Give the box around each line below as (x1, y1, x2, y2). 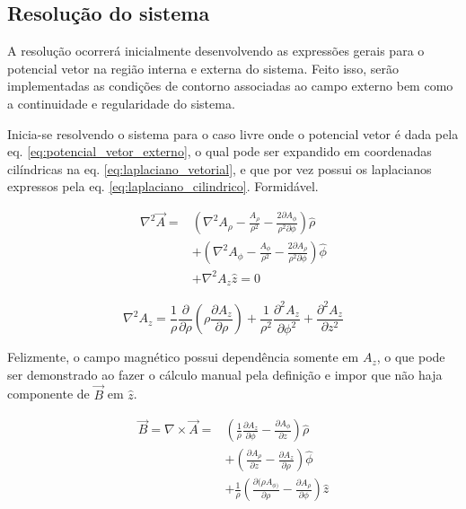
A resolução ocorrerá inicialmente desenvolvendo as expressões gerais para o (7, 41, 425, 60)
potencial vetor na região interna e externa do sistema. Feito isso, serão (7, 58, 399, 77)
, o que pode (376, 347, 445, 366)
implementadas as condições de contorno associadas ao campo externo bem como (7, 76, 453, 95)
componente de (7, 384, 90, 403)
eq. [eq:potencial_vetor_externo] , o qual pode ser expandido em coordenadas (7, 142, 432, 161)
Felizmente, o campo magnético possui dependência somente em (7, 347, 359, 366)
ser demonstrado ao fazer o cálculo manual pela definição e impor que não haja (7, 364, 443, 383)
